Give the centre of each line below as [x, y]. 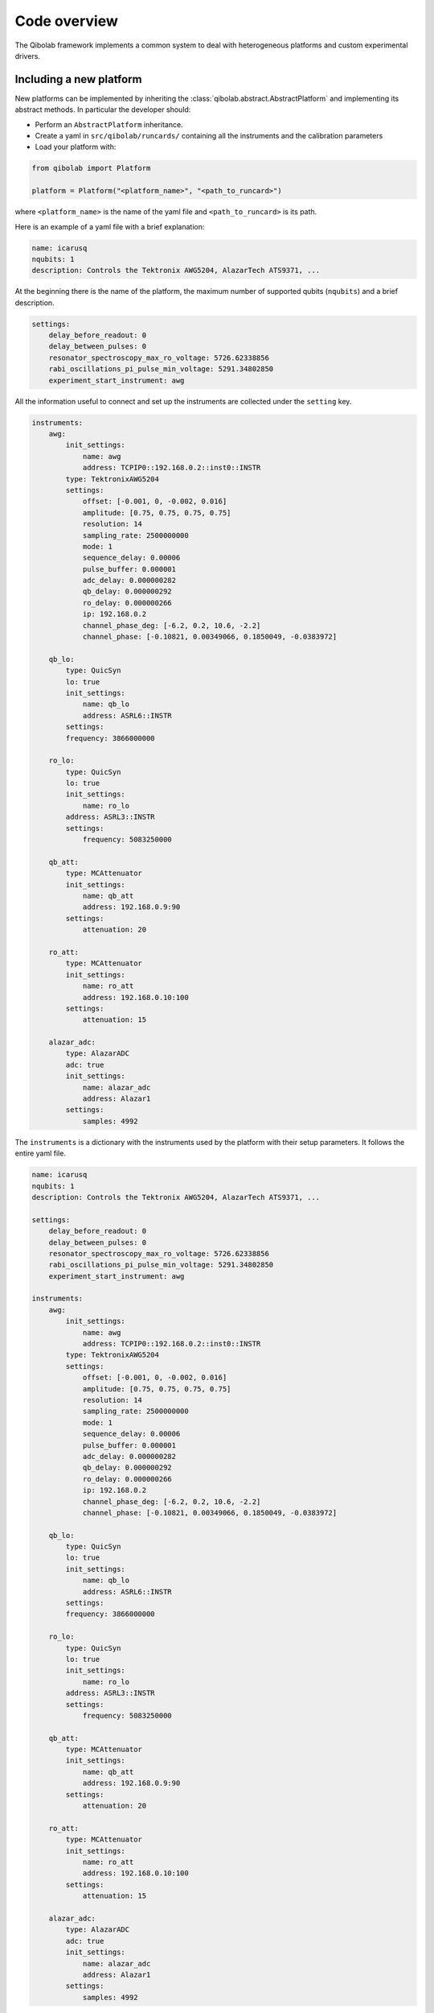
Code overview [66, 21]
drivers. [27, 56]
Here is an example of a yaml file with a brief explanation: [110, 226]
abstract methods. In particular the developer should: [103, 110]
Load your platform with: [76, 147]
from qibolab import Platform [91, 168]
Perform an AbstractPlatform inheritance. [109, 124]
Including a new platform [78, 79]
